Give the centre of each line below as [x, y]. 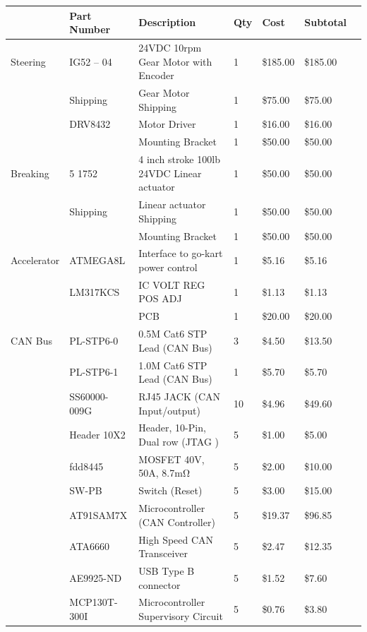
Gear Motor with [175, 61]
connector [160, 584]
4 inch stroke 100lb [179, 159]
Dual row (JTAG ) [179, 442]
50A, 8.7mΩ [164, 473]
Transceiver [163, 553]
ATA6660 [90, 546]
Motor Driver [167, 124]
